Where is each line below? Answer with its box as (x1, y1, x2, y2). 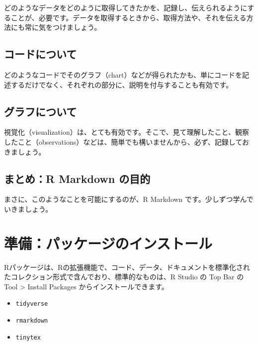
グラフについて (4, 103, 77, 119)
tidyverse (15, 300, 48, 308)
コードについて (4, 46, 77, 62)
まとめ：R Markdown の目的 (4, 171, 151, 186)
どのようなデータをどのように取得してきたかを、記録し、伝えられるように (4, 2, 248, 12)
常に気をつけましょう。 (24, 22, 101, 32)
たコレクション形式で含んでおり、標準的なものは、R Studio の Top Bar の (4, 271, 244, 282)
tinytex (15, 334, 41, 341)
